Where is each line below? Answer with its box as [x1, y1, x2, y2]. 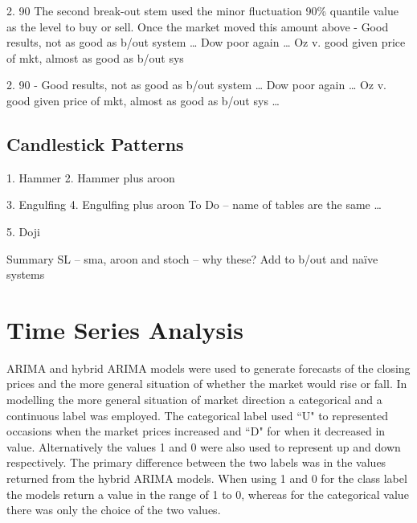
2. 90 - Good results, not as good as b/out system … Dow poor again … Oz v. [6, 76, 387, 93]
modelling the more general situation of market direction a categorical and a [6, 391, 382, 408]
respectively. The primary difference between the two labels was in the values [6, 454, 386, 471]
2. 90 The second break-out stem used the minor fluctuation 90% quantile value [6, 2, 399, 18]
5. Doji [6, 223, 40, 239]
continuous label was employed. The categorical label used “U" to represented [6, 407, 389, 423]
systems [6, 266, 45, 283]
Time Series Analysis [6, 313, 243, 345]
